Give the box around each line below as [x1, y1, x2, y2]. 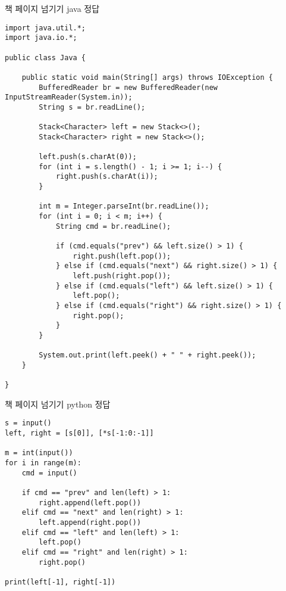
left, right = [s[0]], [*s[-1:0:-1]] [5, 429, 154, 438]
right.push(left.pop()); [73, 251, 171, 260]
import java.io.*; [5, 33, 77, 42]
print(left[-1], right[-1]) [5, 577, 116, 586]
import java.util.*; [5, 23, 86, 32]
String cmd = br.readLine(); [55, 222, 171, 231]
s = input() [5, 419, 52, 428]
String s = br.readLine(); [39, 102, 146, 111]
